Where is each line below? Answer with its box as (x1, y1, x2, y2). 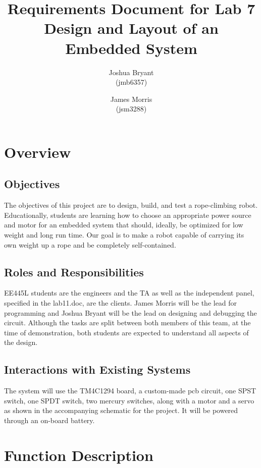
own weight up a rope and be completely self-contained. (4, 239, 176, 250)
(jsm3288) (116, 103, 147, 114)
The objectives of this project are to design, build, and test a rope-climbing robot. (4, 200, 258, 210)
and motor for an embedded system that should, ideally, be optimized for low (4, 219, 243, 230)
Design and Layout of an (44, 18, 219, 38)
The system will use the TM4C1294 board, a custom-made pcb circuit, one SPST (4, 385, 256, 396)
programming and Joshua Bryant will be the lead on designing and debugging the (4, 307, 257, 318)
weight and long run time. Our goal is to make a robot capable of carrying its (4, 229, 244, 240)
